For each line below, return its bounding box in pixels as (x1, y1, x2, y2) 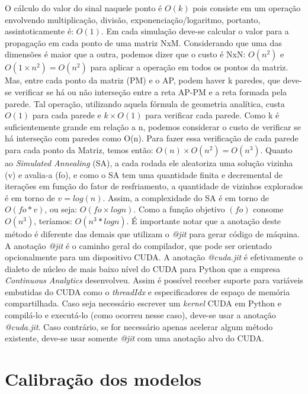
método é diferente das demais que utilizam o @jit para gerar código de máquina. (5, 227, 300, 240)
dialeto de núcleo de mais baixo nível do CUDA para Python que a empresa (5, 262, 280, 274)
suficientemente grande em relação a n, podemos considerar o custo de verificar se (5, 120, 301, 133)
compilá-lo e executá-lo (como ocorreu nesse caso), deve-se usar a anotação (5, 309, 276, 321)
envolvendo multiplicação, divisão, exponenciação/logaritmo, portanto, (5, 13, 261, 25)
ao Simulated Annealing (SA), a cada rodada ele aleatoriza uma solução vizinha (5, 156, 293, 169)
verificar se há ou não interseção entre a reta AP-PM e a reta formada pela (14, 85, 287, 98)
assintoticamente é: (5, 25, 74, 37)
